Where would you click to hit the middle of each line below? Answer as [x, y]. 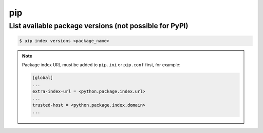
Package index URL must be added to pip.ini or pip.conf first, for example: [101, 65]
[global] [43, 78]
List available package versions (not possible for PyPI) [99, 26]
